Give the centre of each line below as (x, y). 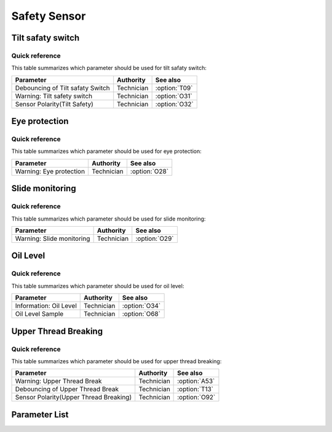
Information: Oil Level (46, 306)
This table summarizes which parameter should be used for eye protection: (107, 151)
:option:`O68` (141, 314)
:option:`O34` (141, 306)
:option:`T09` (174, 88)
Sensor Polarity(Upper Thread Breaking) (73, 398)
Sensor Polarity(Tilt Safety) (54, 104)
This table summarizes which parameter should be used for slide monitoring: (109, 219)
